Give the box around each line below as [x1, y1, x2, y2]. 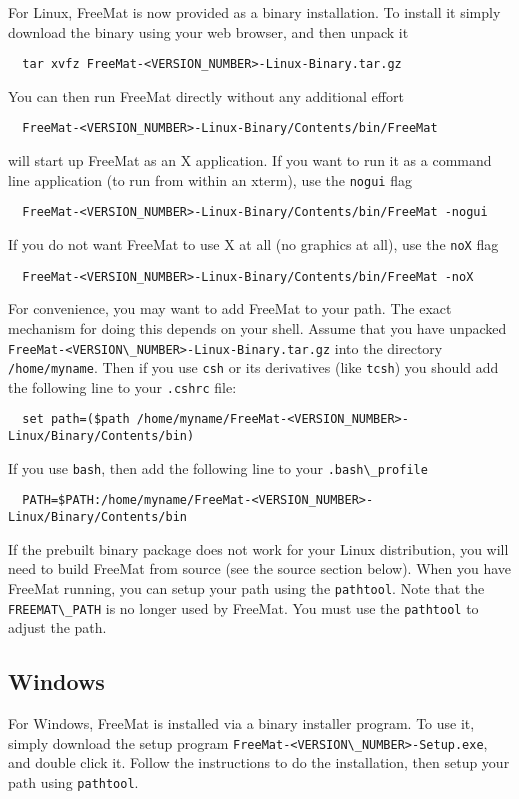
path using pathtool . [8, 771, 139, 792]
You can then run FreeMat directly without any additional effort [8, 85, 404, 106]
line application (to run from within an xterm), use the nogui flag [8, 169, 412, 190]
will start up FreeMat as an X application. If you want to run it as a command [8, 150, 492, 171]
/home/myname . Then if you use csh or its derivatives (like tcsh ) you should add [8, 357, 499, 378]
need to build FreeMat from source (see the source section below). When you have [8, 558, 512, 579]
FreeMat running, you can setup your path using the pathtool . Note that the [8, 577, 485, 598]
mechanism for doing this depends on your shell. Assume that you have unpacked [8, 317, 507, 338]
